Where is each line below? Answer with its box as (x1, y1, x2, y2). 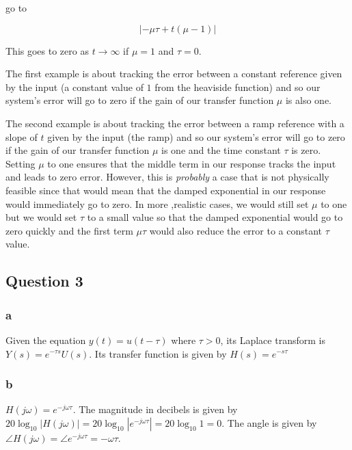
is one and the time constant (161, 143, 281, 157)
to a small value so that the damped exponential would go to (87, 210, 343, 224)
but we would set (5, 210, 77, 224)
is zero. (291, 143, 321, 157)
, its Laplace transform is (220, 332, 325, 347)
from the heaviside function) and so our (154, 79, 321, 94)
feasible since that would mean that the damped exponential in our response (5, 183, 326, 197)
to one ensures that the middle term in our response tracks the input (47, 156, 336, 170)
